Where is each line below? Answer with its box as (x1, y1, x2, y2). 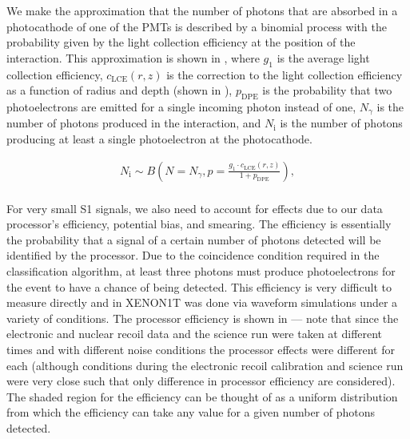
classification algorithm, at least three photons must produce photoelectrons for (6, 263, 396, 280)
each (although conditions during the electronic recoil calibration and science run (6, 356, 404, 373)
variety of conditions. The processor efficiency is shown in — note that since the (6, 309, 399, 326)
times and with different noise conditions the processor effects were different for (6, 341, 395, 358)
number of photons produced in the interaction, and (6, 115, 261, 131)
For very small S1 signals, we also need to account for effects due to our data (6, 199, 383, 216)
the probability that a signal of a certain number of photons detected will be (6, 231, 381, 248)
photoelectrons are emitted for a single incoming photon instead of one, (6, 98, 356, 115)
